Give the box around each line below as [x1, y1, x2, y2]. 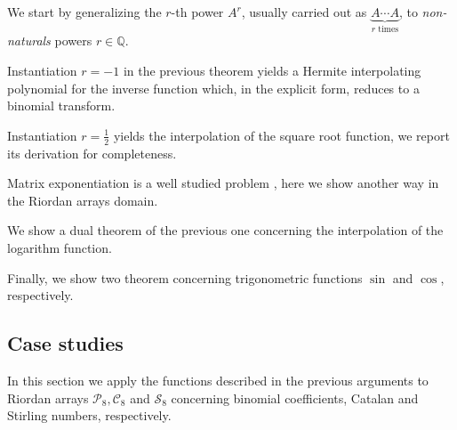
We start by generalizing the [7, 3, 162, 20]
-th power [171, 3, 224, 20]
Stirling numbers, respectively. [7, 406, 172, 425]
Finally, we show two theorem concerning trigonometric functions [7, 268, 363, 287]
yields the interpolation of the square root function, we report [113, 126, 450, 144]
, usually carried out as [241, 3, 367, 20]
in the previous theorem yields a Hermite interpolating [123, 61, 421, 80]
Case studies [7, 329, 124, 357]
